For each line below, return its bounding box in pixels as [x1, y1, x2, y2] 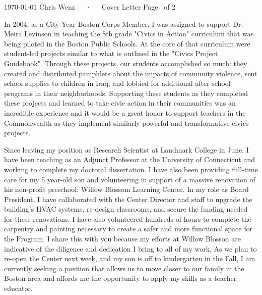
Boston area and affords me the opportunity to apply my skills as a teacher [4, 273, 237, 283]
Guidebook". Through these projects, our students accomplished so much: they [4, 58, 247, 68]
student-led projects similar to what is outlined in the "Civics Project [4, 48, 218, 59]
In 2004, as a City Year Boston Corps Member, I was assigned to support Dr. [4, 18, 243, 29]
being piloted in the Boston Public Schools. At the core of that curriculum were [4, 38, 250, 48]
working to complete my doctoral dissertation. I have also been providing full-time [4, 164, 258, 174]
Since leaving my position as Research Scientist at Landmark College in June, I [4, 144, 249, 155]
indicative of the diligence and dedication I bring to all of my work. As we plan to [4, 243, 257, 254]
